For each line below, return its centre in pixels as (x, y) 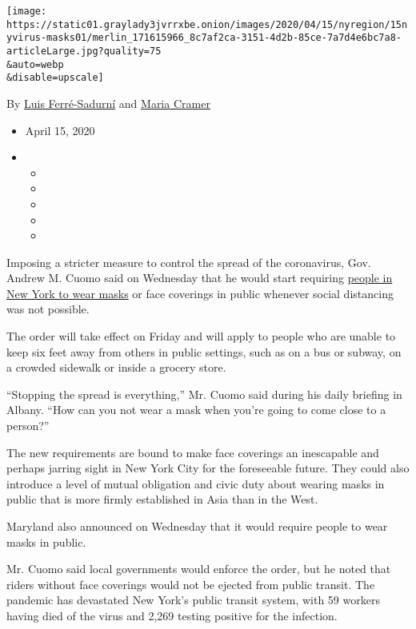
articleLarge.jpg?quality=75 (84, 51)
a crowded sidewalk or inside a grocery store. (116, 367)
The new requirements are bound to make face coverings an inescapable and (193, 452)
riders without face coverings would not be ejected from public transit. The (191, 584)
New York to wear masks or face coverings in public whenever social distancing (200, 293)
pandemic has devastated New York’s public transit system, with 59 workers (193, 600)
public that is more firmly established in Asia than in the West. (162, 499)
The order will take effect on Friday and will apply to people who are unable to (201, 336)
